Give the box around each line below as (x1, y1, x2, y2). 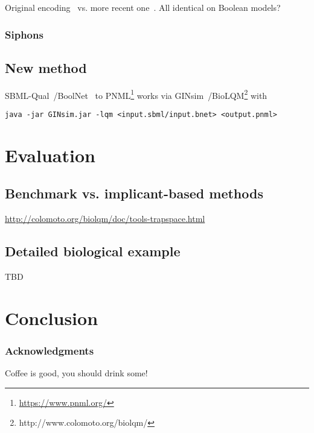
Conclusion (5, 305, 98, 330)
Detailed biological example (5, 242, 181, 261)
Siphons (5, 27, 43, 42)
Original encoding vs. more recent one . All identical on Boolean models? (5, 1, 281, 13)
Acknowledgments (5, 343, 94, 358)
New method (5, 58, 87, 77)
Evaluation (5, 142, 95, 167)
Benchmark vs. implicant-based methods (5, 184, 263, 203)
